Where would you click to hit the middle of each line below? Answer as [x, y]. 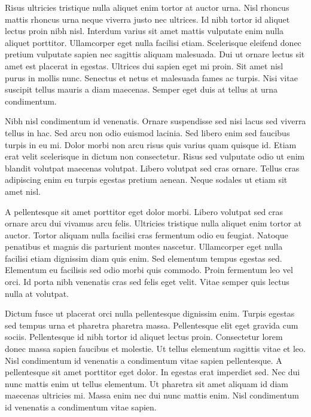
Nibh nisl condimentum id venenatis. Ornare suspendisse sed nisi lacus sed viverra [155, 121]
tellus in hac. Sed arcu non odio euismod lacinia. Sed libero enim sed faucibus [147, 132]
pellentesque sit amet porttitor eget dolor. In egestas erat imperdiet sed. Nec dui [153, 372]
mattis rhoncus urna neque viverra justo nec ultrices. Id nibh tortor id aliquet [147, 19]
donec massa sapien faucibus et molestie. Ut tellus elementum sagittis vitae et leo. [155, 349]
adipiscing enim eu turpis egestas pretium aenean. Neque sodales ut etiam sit [146, 180]
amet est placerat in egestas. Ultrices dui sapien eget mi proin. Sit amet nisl [144, 65]
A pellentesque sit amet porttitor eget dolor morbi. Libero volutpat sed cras [144, 211]
